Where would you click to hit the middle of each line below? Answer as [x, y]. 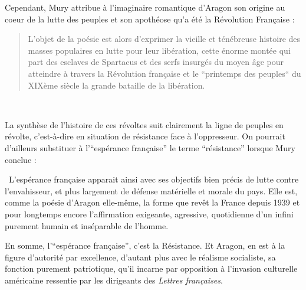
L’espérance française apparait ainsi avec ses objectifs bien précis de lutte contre [154, 179]
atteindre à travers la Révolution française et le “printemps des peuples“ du [164, 73]
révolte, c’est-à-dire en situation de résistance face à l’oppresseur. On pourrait [145, 136]
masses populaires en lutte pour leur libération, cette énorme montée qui [159, 50]
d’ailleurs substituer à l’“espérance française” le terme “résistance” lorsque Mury [150, 147]
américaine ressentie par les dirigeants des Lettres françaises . [114, 280]
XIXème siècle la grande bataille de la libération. [116, 85]
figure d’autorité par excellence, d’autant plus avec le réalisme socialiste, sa [140, 257]
